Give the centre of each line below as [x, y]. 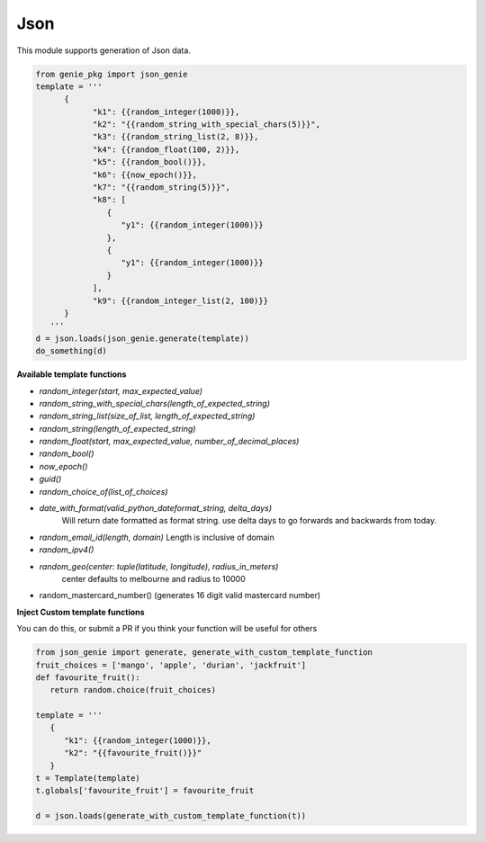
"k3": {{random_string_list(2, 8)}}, [175, 137]
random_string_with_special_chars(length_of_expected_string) [154, 403]
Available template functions [72, 374]
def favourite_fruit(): [88, 677]
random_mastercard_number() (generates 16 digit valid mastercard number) [180, 596]
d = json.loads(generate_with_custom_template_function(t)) [171, 816]
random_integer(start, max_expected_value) [121, 390]
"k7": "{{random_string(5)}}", [162, 188]
